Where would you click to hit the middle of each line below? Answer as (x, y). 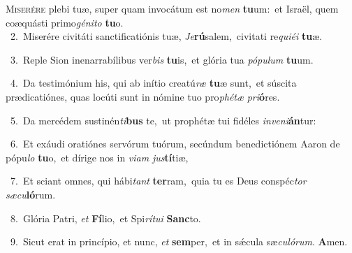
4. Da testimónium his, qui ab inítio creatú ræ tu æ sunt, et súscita (153, 83)
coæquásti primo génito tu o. (65, 22)
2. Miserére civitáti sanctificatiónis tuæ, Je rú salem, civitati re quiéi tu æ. (166, 36)
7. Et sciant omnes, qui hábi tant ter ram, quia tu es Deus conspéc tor (158, 181)
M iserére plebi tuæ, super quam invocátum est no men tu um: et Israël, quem (172, 8)
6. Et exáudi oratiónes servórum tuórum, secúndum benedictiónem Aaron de (175, 144)
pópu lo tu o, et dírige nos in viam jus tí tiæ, (97, 157)
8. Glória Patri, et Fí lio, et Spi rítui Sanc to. (105, 218)
